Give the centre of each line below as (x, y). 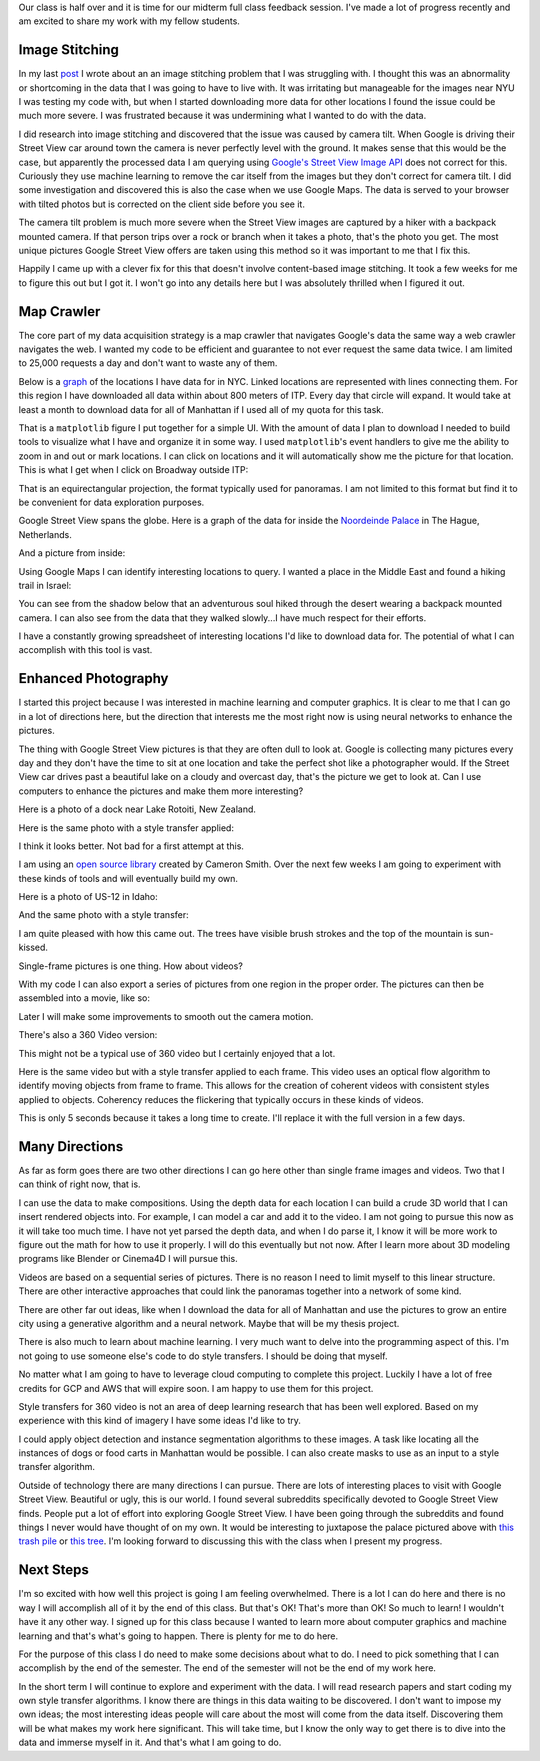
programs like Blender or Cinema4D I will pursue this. (128, 1259)
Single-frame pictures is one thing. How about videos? (131, 966)
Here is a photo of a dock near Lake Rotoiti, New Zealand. (137, 809)
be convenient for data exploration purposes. (111, 502)
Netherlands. (45, 534)
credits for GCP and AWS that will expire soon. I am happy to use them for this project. (196, 1388)
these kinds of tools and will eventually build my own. (128, 878)
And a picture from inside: (72, 553)
